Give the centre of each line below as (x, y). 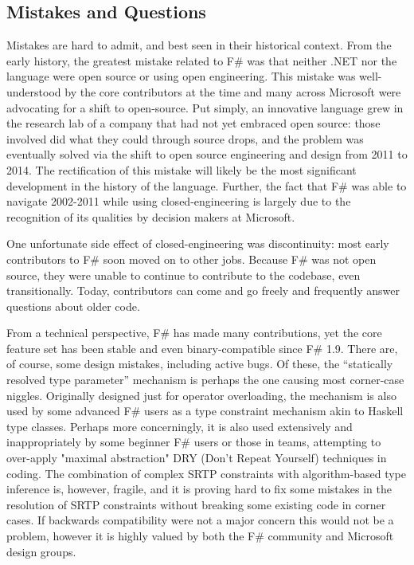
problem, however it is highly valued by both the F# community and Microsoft (200, 536)
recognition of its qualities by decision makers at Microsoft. (151, 216)
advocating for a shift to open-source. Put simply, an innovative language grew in (205, 107)
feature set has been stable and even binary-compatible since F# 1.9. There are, (202, 348)
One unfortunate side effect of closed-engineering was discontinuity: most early (198, 243)
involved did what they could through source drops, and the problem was (185, 138)
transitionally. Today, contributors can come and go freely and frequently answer (203, 290)
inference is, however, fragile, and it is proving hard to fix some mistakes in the (199, 489)
